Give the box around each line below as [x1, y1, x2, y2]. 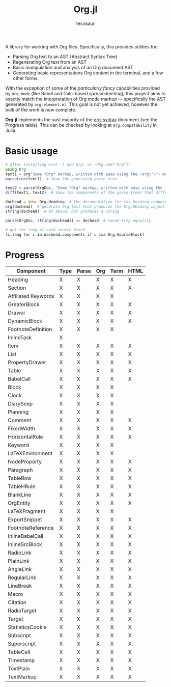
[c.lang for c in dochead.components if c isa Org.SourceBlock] [5, 232, 145, 237]
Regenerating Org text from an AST [12, 59, 87, 65]
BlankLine [8, 491, 32, 499]
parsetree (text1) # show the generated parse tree [5, 176, 117, 181]
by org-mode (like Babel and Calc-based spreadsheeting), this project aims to [5, 90, 166, 96]
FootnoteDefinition [8, 326, 52, 333]
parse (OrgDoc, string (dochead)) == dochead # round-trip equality [5, 218, 152, 223]
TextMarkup [8, 673, 37, 680]
